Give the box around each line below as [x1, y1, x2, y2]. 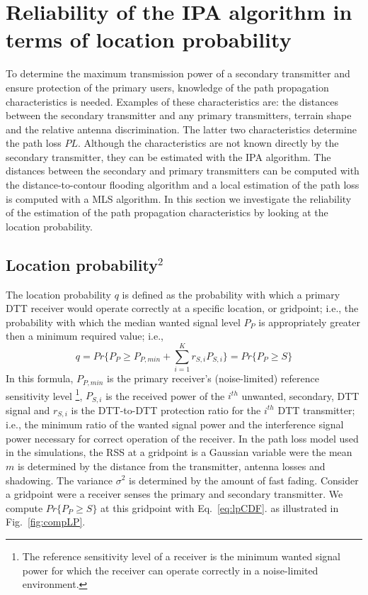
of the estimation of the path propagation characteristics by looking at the [6, 205, 328, 220]
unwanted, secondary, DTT [241, 388, 360, 403]
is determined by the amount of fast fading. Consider [129, 472, 359, 487]
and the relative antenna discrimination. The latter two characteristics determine [6, 121, 357, 136]
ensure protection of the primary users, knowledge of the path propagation [6, 79, 329, 94]
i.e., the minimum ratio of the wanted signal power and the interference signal [6, 417, 344, 432]
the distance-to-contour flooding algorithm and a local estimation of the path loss [6, 177, 360, 192]
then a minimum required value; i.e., [6, 328, 163, 343]
